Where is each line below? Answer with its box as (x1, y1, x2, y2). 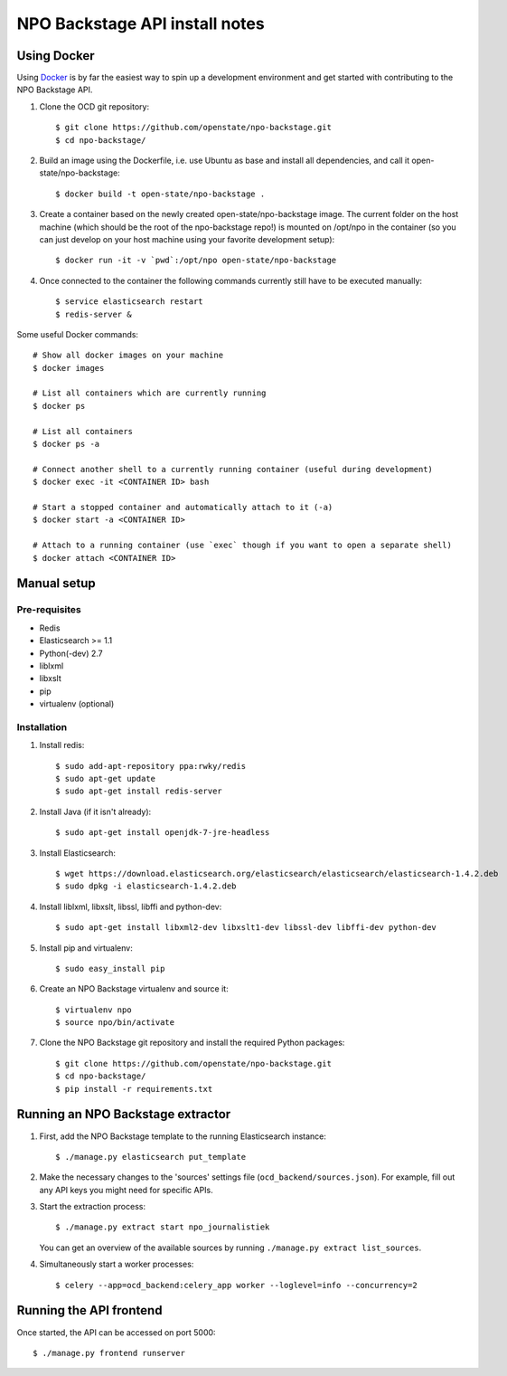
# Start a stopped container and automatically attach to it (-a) (33, 502, 333, 512)
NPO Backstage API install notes (16, 14, 266, 33)
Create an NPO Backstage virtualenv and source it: (39, 983, 230, 994)
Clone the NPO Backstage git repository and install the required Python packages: (39, 1037, 345, 1049)
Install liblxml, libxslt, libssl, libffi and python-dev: (39, 901, 222, 912)
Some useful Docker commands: (16, 328, 139, 339)
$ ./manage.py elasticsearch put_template (55, 1152, 247, 1162)
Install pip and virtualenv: (39, 942, 133, 954)
